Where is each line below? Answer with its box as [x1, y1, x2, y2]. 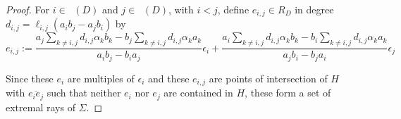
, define [217, 2, 249, 16]
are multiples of [67, 70, 135, 85]
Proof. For [6, 2, 50, 16]
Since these [6, 70, 54, 85]
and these [147, 70, 190, 85]
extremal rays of [6, 99, 75, 114]
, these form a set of [245, 85, 331, 100]
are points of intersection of [209, 70, 328, 85]
